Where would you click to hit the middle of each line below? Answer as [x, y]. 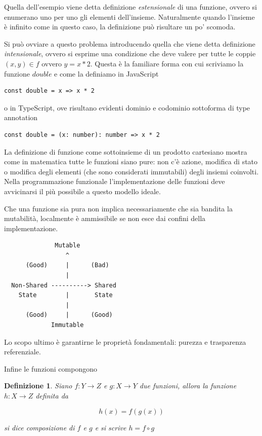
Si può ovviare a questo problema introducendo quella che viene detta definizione [130, 43]
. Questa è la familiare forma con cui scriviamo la [167, 63]
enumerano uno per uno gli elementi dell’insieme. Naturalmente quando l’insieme [129, 16]
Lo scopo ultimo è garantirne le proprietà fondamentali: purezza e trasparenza [125, 341]
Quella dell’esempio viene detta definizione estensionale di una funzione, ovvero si [130, 7]
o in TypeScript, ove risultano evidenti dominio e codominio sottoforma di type [127, 107]
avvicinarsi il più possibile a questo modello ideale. [82, 191]
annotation [21, 117]
